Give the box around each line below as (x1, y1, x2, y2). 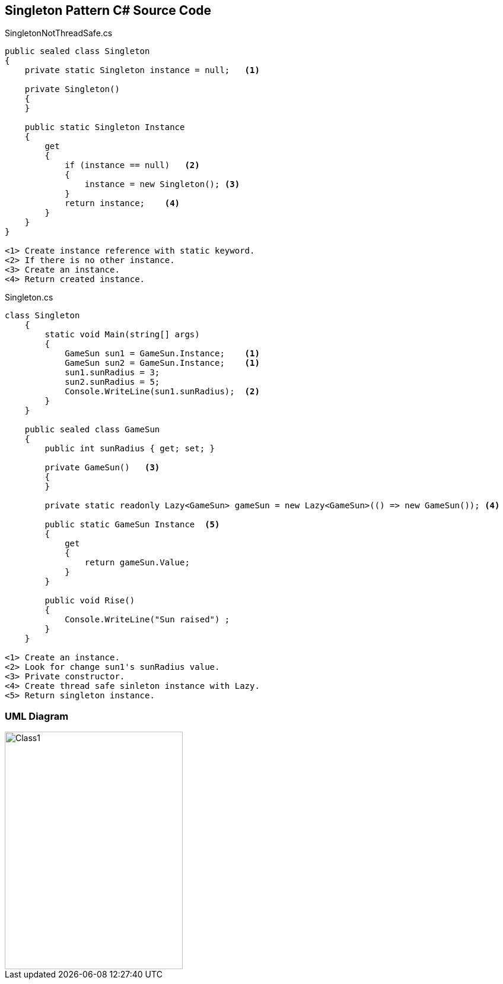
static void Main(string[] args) (44, 330, 200, 340)
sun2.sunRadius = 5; (65, 377, 160, 387)
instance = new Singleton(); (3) (84, 179, 240, 189)
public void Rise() (44, 596, 135, 606)
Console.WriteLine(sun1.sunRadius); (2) (65, 387, 260, 397)
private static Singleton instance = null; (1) (24, 65, 260, 75)
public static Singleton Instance (24, 122, 185, 132)
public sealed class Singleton (5, 46, 150, 56)
